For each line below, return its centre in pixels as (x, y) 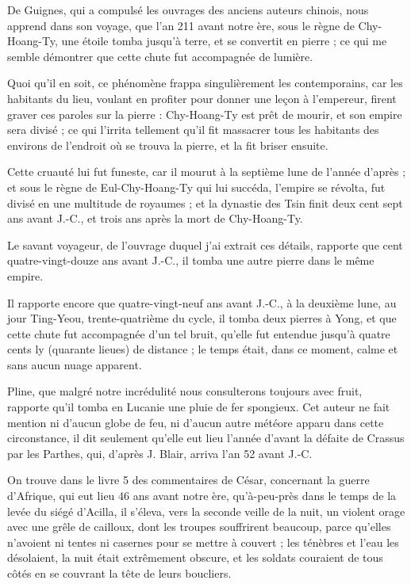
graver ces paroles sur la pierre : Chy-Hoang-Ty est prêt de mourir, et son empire (205, 114)
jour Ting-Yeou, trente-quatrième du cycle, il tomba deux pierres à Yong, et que (202, 318)
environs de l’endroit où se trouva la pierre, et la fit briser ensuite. (168, 145)
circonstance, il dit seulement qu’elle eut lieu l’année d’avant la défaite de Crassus (206, 438)
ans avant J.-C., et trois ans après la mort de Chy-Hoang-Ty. (155, 218)
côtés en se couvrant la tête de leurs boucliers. (119, 573)
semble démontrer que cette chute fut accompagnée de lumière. (160, 56)
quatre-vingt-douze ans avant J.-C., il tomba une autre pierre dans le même (191, 260)
